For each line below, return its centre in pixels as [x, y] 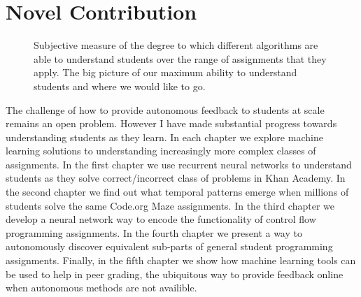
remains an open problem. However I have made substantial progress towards [171, 123]
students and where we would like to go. [120, 86]
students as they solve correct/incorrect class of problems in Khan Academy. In [176, 178]
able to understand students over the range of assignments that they [180, 58]
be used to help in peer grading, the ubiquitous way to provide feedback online [175, 274]
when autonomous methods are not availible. [101, 288]
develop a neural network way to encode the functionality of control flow [161, 219]
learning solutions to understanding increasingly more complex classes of [161, 151]
